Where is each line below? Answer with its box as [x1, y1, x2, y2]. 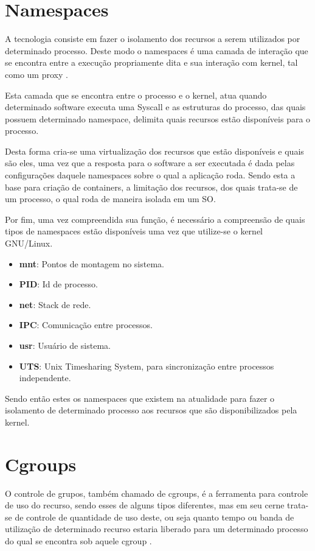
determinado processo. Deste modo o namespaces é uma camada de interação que [5, 44, 308, 57]
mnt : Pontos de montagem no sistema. [19, 257, 164, 270]
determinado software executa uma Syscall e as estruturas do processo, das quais [5, 100, 306, 113]
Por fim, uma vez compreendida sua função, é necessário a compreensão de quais [5, 212, 305, 225]
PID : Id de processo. [19, 278, 99, 290]
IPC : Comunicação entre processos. [19, 318, 153, 331]
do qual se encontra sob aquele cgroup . [5, 535, 152, 547]
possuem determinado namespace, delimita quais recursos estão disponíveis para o [5, 112, 311, 125]
